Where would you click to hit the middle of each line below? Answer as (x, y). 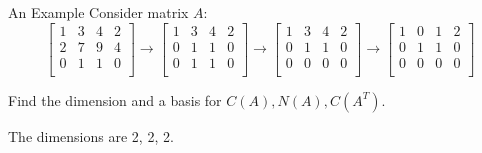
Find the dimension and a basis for (115, 99)
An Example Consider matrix (98, 12)
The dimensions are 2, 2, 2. (91, 135)
